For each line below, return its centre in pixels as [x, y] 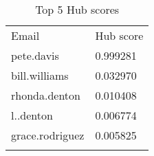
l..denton [32, 115]
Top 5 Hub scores [77, 9]
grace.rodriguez [48, 135]
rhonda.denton [46, 95]
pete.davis [35, 55]
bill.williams [40, 75]
